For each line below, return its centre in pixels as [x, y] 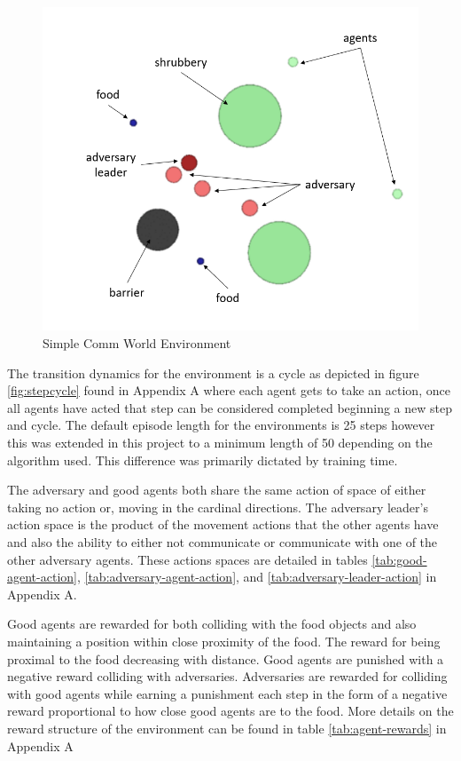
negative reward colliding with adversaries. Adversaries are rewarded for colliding [227, 676]
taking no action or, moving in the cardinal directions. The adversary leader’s [218, 507]
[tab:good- [399, 559]
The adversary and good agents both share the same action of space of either [217, 490]
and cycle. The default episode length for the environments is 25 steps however [221, 425]
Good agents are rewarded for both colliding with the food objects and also [212, 624]
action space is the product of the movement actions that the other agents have [223, 524]
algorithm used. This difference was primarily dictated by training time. [203, 460]
